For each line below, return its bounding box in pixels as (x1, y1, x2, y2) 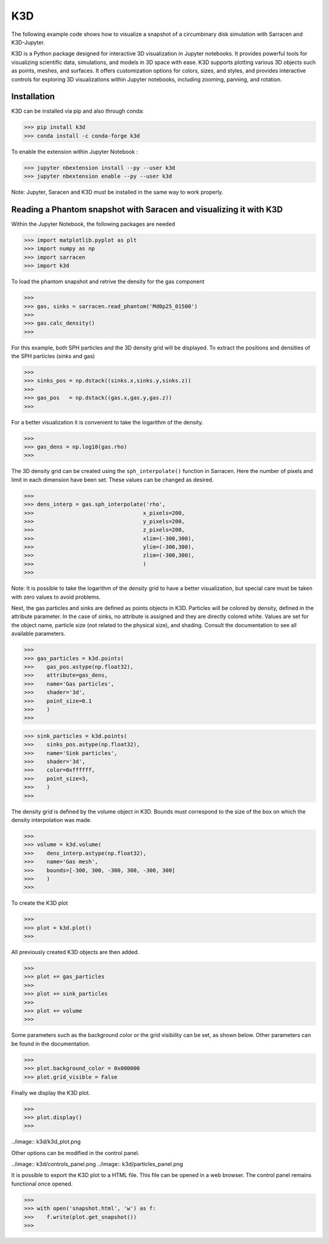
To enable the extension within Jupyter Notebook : (11, 148, 138, 155)
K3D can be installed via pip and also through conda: (11, 107, 144, 115)
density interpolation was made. (11, 817, 92, 823)
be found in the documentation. (11, 1040, 91, 1047)
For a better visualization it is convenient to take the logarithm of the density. (11, 418, 203, 426)
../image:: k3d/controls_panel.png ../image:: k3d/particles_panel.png (11, 1161, 183, 1168)
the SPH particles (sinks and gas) (11, 353, 95, 360)
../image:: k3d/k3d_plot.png (11, 1138, 81, 1145)
